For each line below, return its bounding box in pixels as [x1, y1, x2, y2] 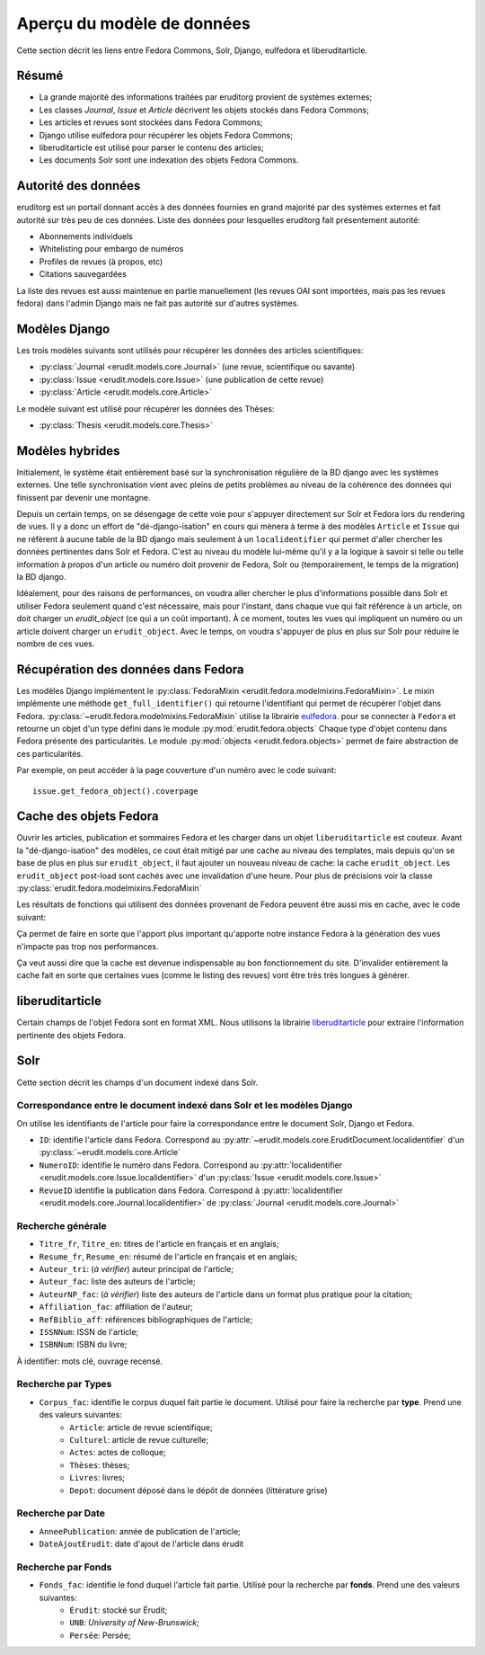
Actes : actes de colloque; [69, 1447, 166, 1458]
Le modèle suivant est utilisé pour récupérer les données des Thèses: [16, 403, 275, 414]
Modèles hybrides [16, 443, 120, 458]
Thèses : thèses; [69, 1459, 130, 1470]
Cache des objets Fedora [16, 809, 159, 824]
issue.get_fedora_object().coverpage [32, 786, 199, 796]
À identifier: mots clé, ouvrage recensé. [16, 1356, 163, 1366]
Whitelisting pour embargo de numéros [39, 244, 184, 254]
